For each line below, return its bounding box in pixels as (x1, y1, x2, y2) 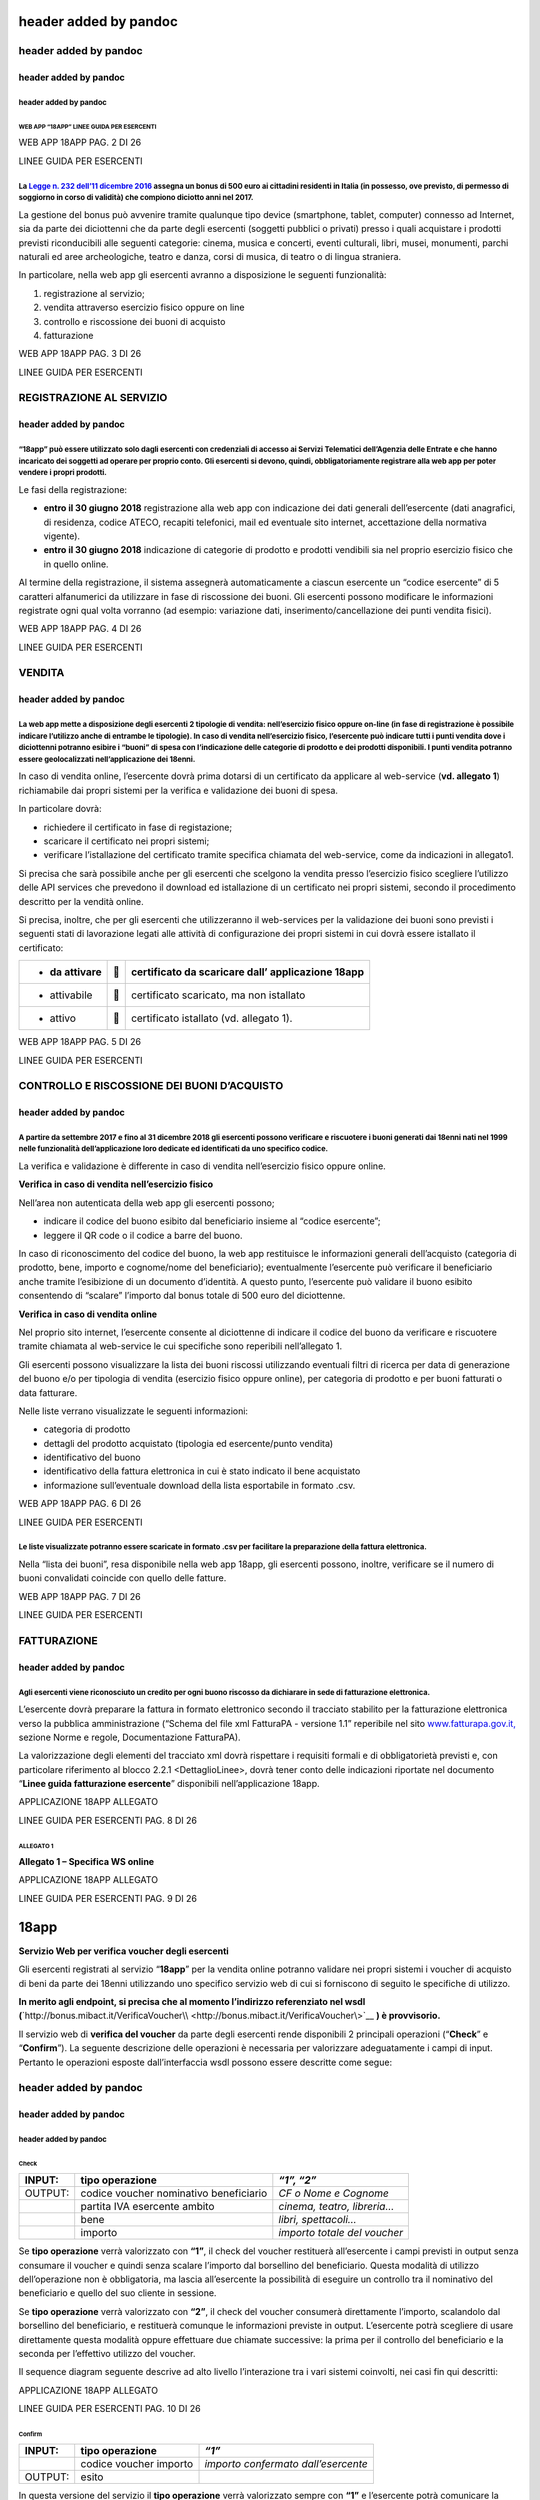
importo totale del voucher (278, 2226, 404, 2240)
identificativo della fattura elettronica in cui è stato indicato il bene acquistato (43, 1465, 361, 1477)
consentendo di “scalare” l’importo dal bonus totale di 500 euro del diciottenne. (18, 1290, 346, 1302)
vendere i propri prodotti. (18, 468, 107, 478)
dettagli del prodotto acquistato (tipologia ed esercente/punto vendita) (43, 1437, 334, 1449)
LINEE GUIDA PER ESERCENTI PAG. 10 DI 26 (18, 2403, 201, 2415)
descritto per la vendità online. (18, 895, 144, 907)
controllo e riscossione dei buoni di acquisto (43, 315, 226, 327)
